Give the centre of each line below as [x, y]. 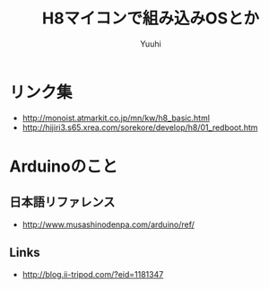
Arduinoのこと [64, 166]
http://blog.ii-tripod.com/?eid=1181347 [93, 274]
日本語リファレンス [62, 202]
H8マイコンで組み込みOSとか [151, 18]
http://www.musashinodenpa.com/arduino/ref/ [108, 224]
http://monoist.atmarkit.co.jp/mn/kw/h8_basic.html [116, 118]
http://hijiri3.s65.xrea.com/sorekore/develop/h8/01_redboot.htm [140, 127]
